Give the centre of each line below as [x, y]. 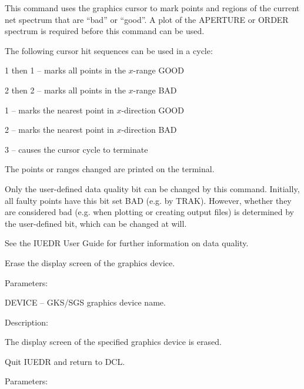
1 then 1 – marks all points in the [65, 70]
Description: [26, 322]
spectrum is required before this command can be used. [105, 31]
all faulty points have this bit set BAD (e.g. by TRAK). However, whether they [148, 200]
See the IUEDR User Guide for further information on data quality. [127, 243]
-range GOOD [158, 70]
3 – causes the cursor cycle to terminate [76, 149]
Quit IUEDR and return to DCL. [65, 361]
